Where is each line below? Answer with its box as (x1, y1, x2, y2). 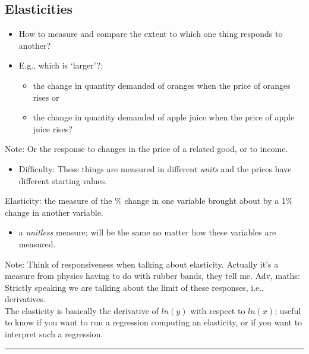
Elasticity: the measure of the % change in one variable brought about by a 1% (5, 194, 293, 207)
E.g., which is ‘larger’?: (18, 59, 103, 72)
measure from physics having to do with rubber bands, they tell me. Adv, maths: (5, 269, 300, 282)
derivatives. (5, 293, 46, 305)
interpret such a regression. (5, 328, 103, 340)
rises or (33, 91, 59, 103)
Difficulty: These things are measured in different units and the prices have (18, 162, 292, 175)
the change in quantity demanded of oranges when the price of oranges (33, 79, 291, 91)
